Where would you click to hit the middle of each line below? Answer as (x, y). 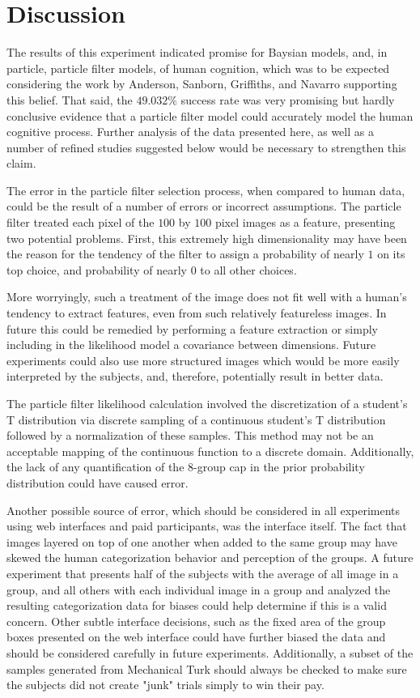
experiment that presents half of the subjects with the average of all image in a (203, 573)
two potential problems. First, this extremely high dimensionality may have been (207, 238)
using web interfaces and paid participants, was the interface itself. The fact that (207, 526)
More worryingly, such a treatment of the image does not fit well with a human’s (207, 297)
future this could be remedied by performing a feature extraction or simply (192, 328)
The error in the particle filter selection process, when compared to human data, (206, 190)
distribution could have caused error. (98, 482)
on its (391, 254)
